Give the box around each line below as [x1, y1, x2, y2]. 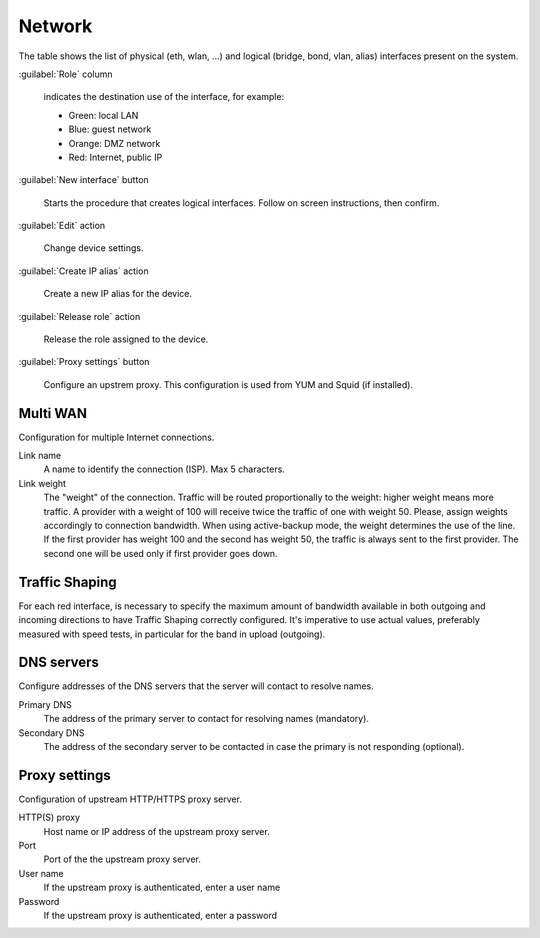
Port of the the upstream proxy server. [43, 853, 202, 865]
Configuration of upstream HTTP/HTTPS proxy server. [18, 793, 242, 805]
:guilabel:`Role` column [18, 68, 114, 80]
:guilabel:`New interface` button [18, 174, 149, 186]
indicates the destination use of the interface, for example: [43, 91, 285, 103]
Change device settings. [43, 242, 144, 254]
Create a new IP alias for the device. [43, 288, 193, 300]
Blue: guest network [68, 123, 152, 135]
